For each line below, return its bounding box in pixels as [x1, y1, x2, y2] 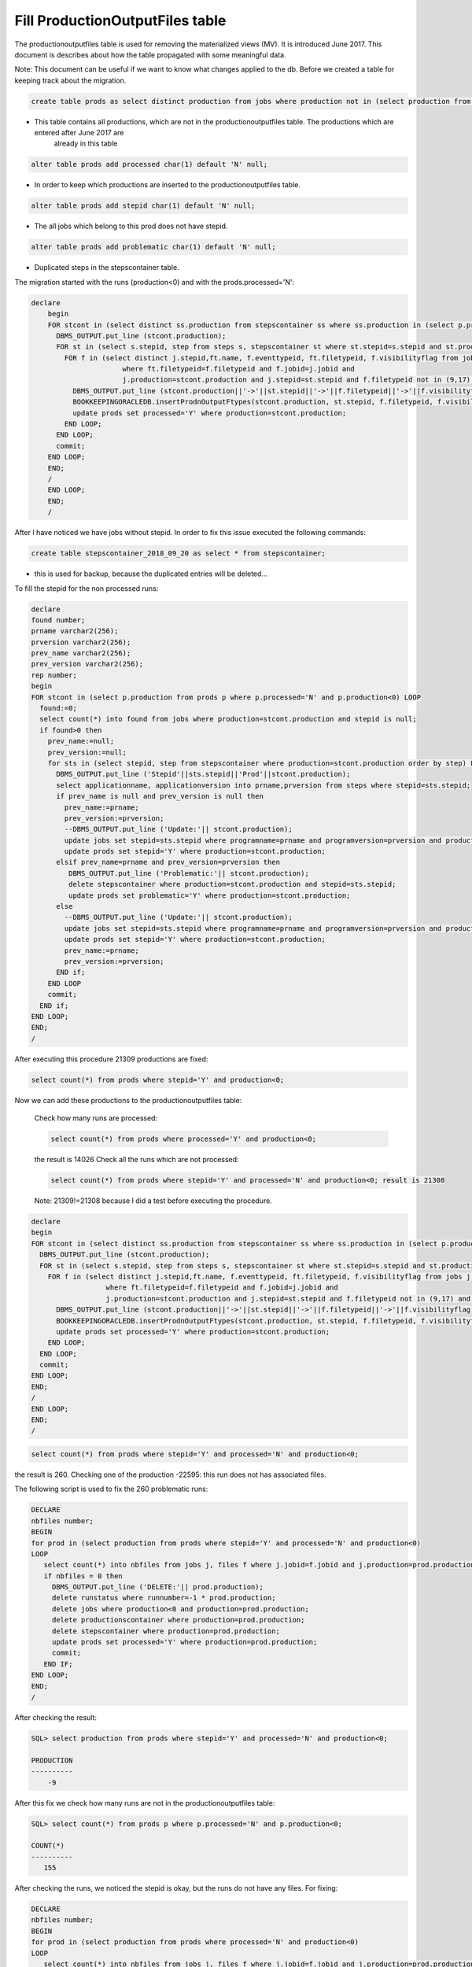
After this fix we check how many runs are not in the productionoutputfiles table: [14, 1798, 275, 1807]
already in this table [53, 138, 118, 149]
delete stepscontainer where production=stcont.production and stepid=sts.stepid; [68, 880, 396, 889]
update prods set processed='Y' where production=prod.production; [51, 1637, 318, 1647]
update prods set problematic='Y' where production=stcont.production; [68, 891, 351, 900]
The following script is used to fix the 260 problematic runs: [14, 1484, 208, 1494]
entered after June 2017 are [34, 128, 124, 138]
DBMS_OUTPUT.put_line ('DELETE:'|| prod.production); [51, 1582, 264, 1592]
